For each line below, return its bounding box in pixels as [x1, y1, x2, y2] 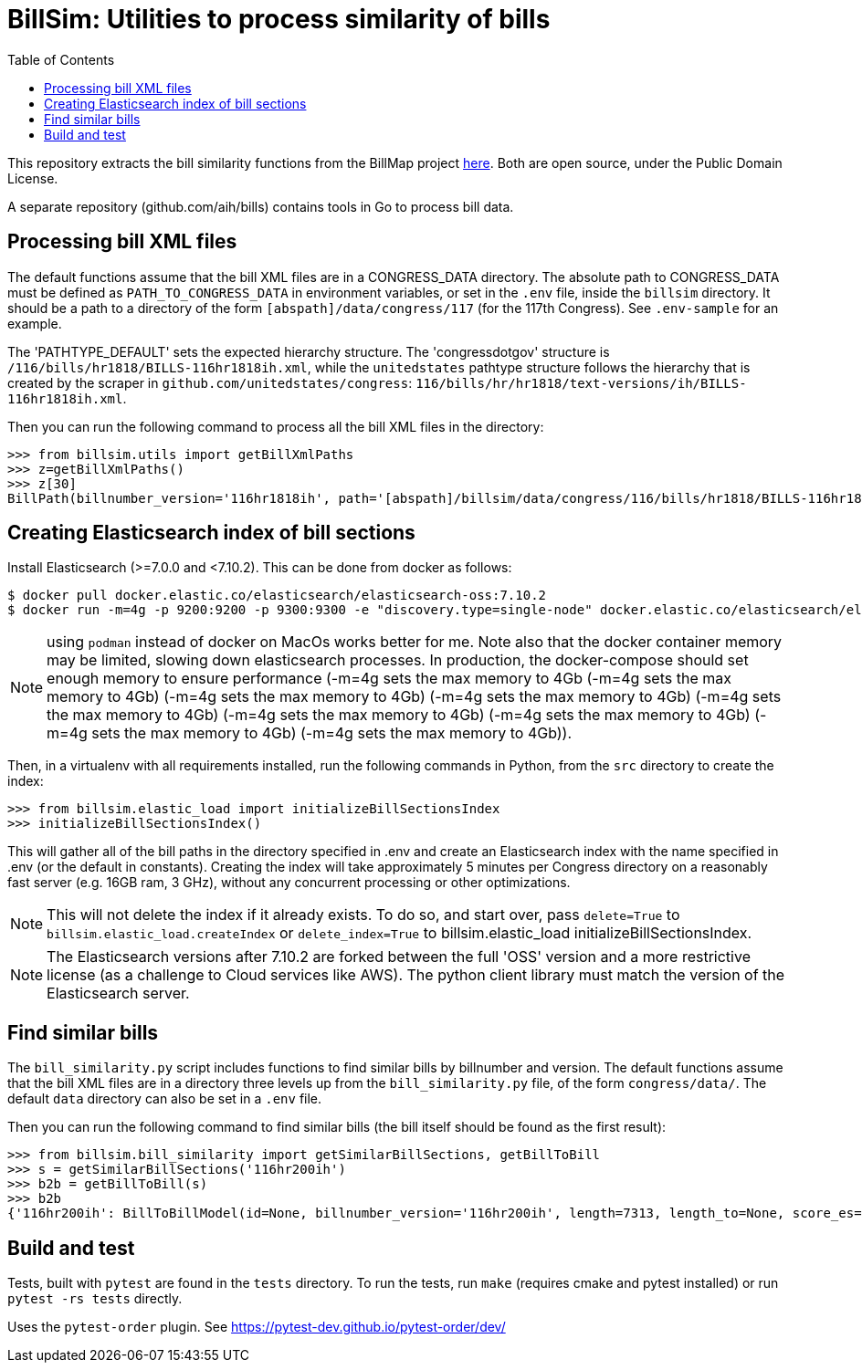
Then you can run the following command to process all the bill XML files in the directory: [7, 418, 544, 434]
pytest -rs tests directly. [7, 1291, 183, 1307]
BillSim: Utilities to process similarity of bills [7, 4, 551, 35]
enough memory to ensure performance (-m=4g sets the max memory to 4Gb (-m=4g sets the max [47, 669, 731, 688]
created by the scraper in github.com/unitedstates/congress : [7, 374, 413, 391]
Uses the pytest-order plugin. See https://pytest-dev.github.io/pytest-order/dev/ [7, 1319, 506, 1335]
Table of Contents [7, 51, 115, 68]
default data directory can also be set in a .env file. [7, 1091, 322, 1107]
